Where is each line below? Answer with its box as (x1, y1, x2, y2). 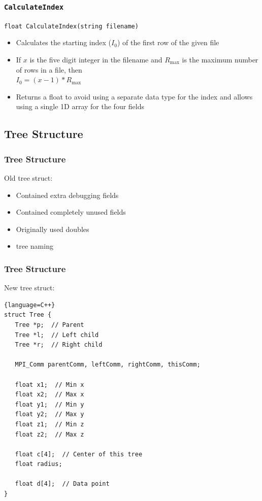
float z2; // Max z (15, 430, 84, 438)
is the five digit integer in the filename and (29, 54, 162, 65)
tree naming (16, 241, 53, 251)
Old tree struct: (4, 173, 53, 183)
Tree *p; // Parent (15, 321, 84, 328)
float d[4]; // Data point (15, 480, 110, 488)
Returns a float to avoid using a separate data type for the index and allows (16, 91, 253, 102)
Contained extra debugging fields (16, 189, 119, 200)
